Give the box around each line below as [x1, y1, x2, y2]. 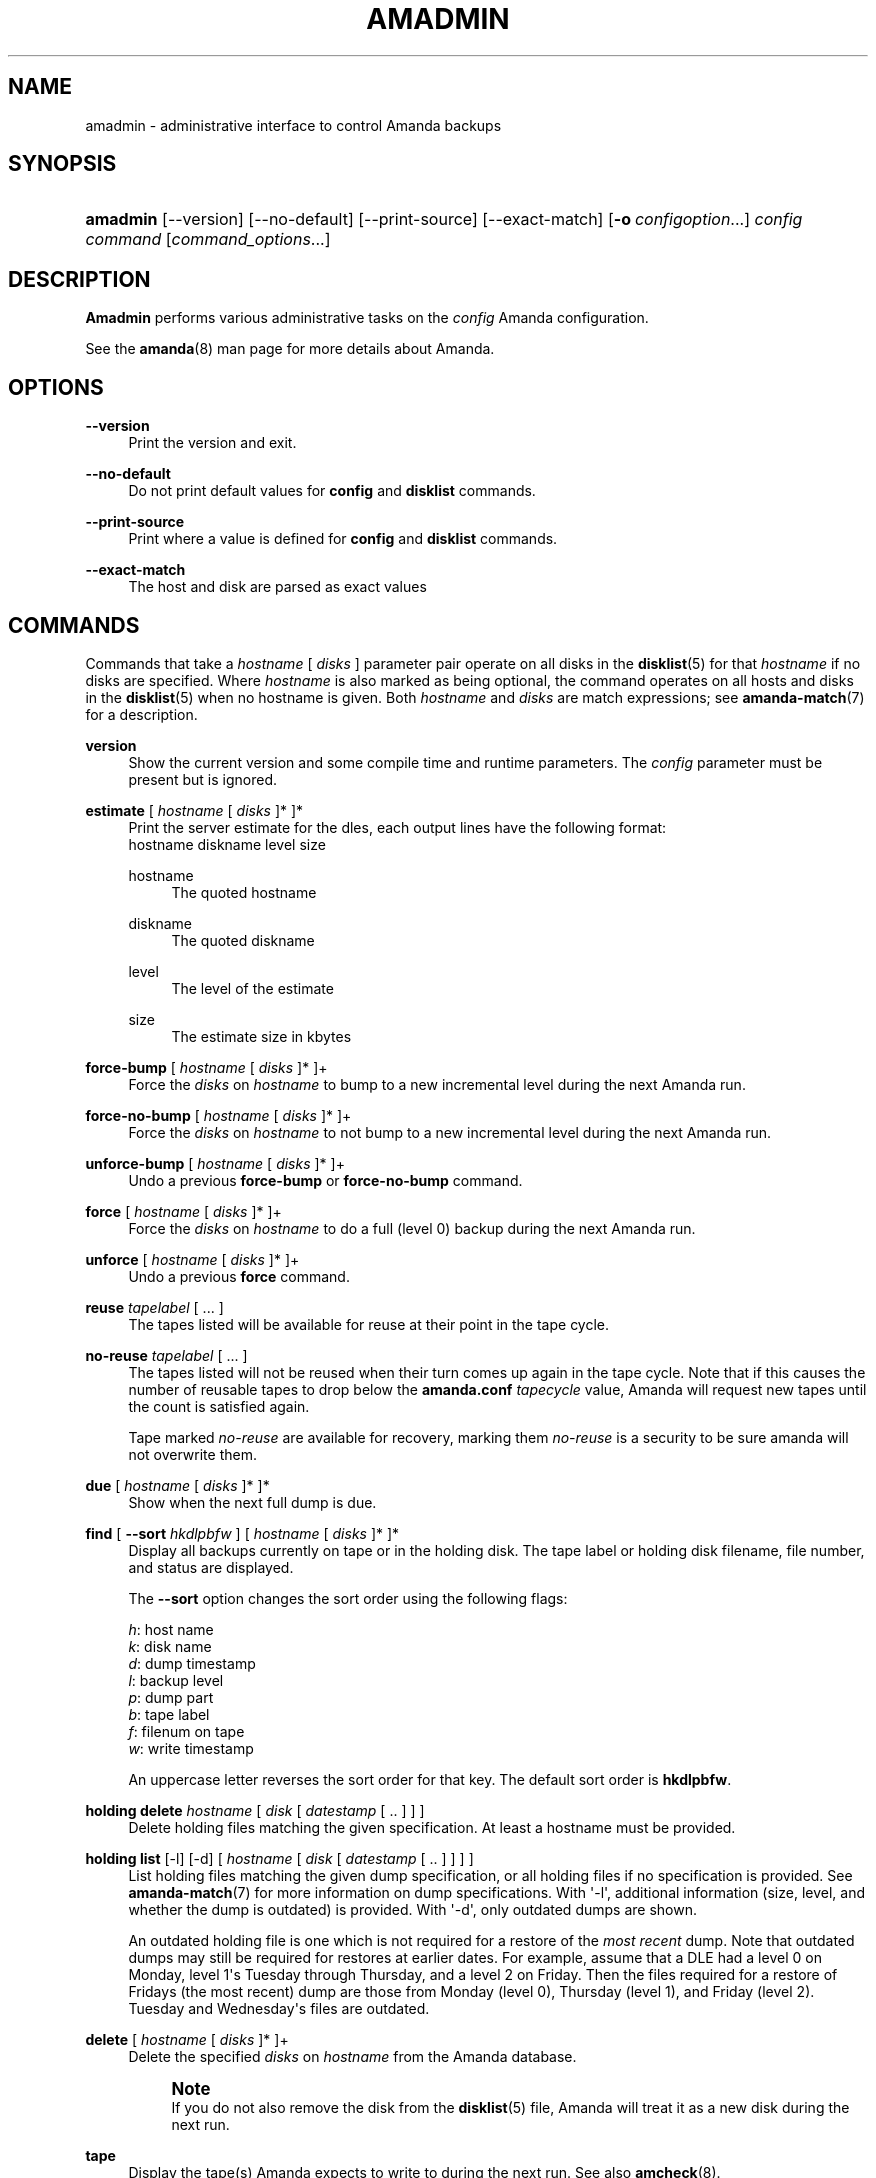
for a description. [85, 705, 198, 723]
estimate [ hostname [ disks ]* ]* [85, 801, 304, 819]
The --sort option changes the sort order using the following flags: [128, 1589, 568, 1607]
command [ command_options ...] [85, 229, 331, 250]
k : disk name [128, 1637, 212, 1655]
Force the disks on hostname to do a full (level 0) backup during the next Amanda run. [128, 1219, 696, 1237]
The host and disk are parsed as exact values [128, 578, 427, 596]
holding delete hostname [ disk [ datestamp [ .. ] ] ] [85, 1801, 425, 1819]
